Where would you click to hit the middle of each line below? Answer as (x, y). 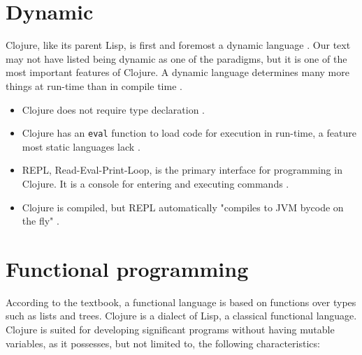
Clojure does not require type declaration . (114, 109)
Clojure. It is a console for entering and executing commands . (155, 183)
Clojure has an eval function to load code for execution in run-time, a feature (189, 133)
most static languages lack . (81, 146)
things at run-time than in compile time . (94, 85)
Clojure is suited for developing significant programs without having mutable (170, 330)
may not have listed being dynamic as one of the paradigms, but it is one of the (176, 58)
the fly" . (41, 221)
